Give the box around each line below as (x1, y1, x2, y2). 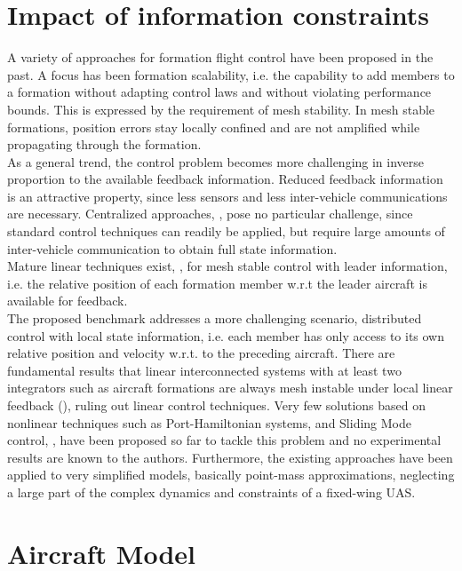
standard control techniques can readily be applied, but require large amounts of (7, 222, 445, 241)
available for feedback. (7, 291, 128, 310)
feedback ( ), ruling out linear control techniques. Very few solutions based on (7, 396, 426, 414)
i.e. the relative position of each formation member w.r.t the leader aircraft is (7, 274, 427, 292)
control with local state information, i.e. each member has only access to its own (7, 326, 445, 345)
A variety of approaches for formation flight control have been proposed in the (7, 48, 434, 67)
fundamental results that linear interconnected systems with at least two (7, 361, 402, 379)
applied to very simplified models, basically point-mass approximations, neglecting (7, 465, 455, 484)
